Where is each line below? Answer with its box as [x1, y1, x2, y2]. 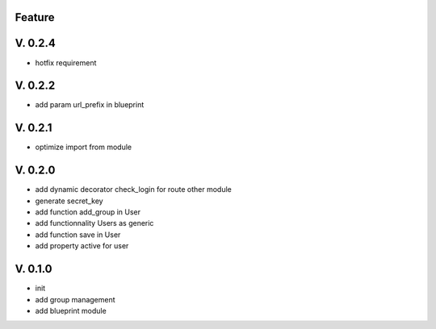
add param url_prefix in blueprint [35, 100, 145, 110]
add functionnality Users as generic [35, 219, 154, 228]
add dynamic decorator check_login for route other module [35, 185, 232, 194]
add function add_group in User [35, 207, 141, 217]
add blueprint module [35, 306, 107, 315]
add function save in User [35, 230, 121, 239]
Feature [15, 10, 55, 24]
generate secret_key [35, 196, 104, 206]
